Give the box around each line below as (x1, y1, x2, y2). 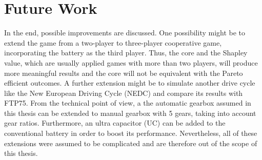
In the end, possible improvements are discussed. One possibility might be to (4, 27, 246, 38)
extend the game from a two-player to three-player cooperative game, (4, 37, 222, 48)
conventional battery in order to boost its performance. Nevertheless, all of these (4, 128, 257, 138)
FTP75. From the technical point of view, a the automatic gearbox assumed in (4, 97, 251, 108)
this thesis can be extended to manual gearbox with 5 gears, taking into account (4, 107, 256, 118)
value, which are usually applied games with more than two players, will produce (4, 57, 258, 68)
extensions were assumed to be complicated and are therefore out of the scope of (4, 137, 257, 148)
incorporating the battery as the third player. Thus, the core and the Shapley (4, 47, 248, 58)
